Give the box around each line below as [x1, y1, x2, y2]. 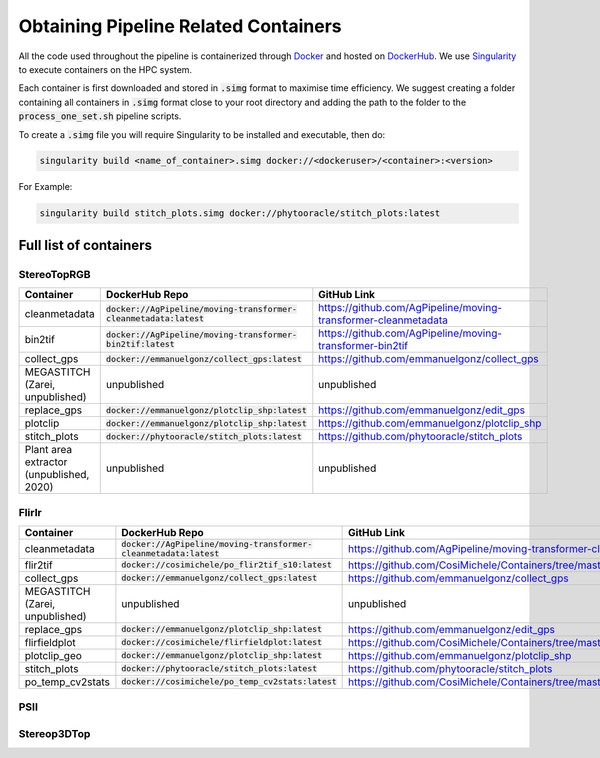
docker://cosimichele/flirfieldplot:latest [121, 637, 323, 648]
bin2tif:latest [105, 339, 175, 350]
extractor [24, 455, 68, 469]
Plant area [24, 443, 73, 457]
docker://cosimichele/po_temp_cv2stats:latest [121, 676, 337, 687]
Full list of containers [18, 236, 152, 254]
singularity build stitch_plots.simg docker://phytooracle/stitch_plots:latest [39, 208, 441, 219]
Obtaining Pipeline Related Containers [18, 15, 342, 37]
